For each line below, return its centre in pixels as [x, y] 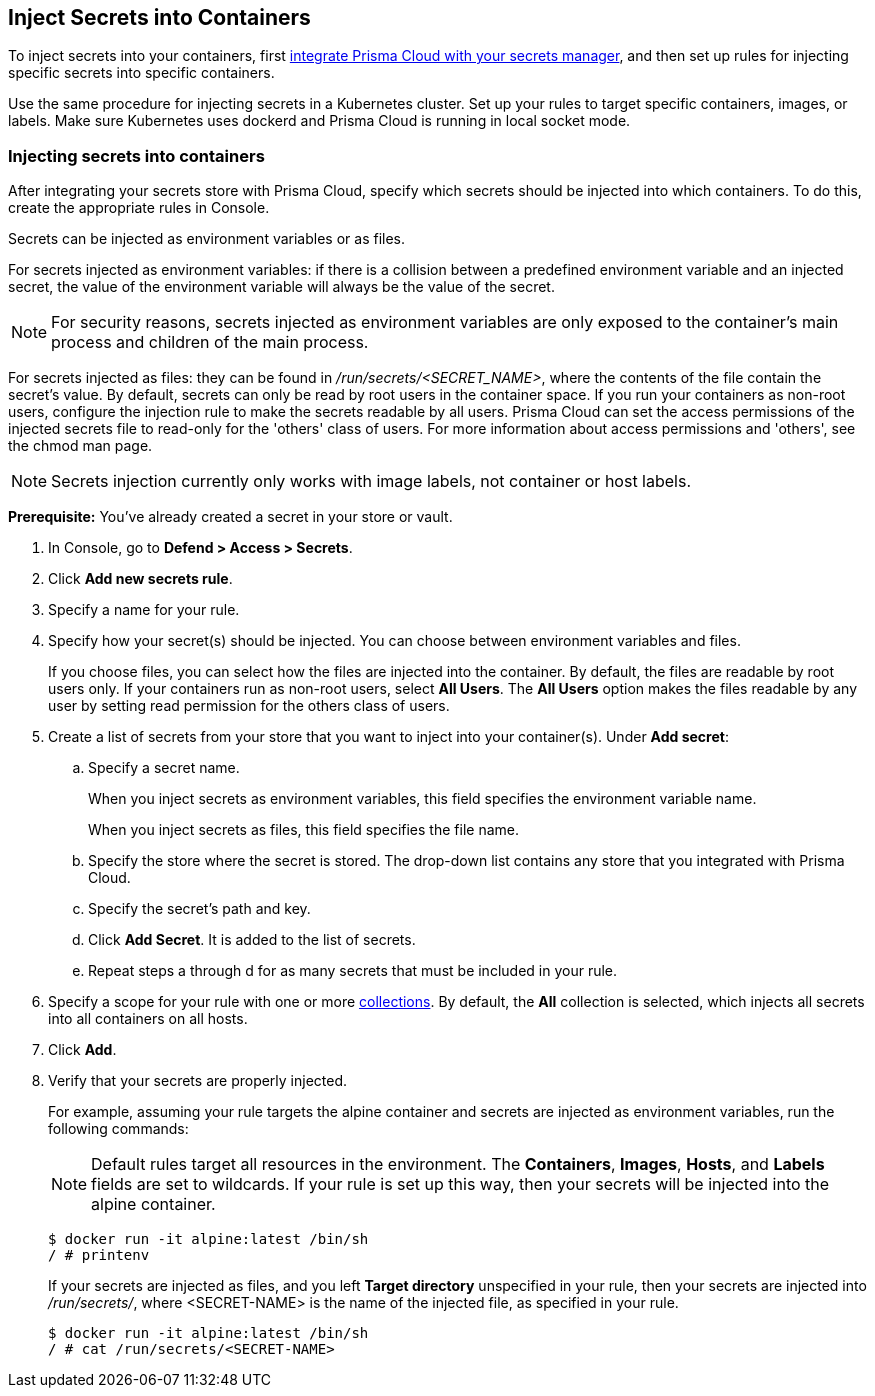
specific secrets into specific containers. [141, 73]
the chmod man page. [80, 446]
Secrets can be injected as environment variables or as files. [207, 239]
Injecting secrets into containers [136, 155]
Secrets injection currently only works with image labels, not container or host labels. [371, 481]
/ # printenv [99, 1255]
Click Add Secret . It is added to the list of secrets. [252, 940]
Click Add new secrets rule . [140, 579]
